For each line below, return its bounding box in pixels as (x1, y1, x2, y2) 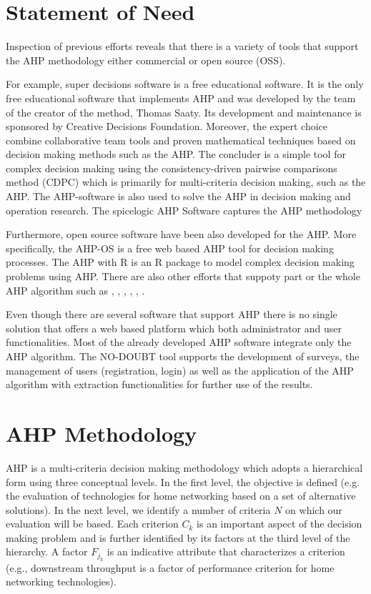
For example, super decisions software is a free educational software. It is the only (6, 76, 364, 91)
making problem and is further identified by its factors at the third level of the (6, 530, 350, 545)
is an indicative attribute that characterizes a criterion (107, 544, 345, 559)
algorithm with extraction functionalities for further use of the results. (6, 377, 313, 392)
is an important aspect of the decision (197, 516, 362, 531)
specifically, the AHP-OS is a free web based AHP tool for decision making (6, 240, 334, 255)
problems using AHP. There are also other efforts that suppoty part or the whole (6, 269, 360, 284)
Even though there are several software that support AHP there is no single (6, 307, 337, 322)
